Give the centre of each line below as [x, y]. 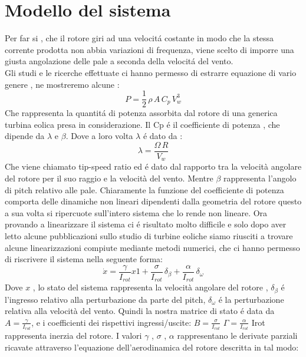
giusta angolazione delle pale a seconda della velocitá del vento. [119, 61]
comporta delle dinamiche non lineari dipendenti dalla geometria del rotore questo [153, 201]
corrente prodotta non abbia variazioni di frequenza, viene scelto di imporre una [149, 49]
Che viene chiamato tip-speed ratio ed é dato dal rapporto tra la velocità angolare [153, 166]
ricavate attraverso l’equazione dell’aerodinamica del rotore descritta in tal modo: [152, 347]
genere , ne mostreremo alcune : [62, 84]
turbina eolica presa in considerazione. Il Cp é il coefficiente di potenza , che [142, 124]
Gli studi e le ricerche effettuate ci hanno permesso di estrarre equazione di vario [151, 72]
